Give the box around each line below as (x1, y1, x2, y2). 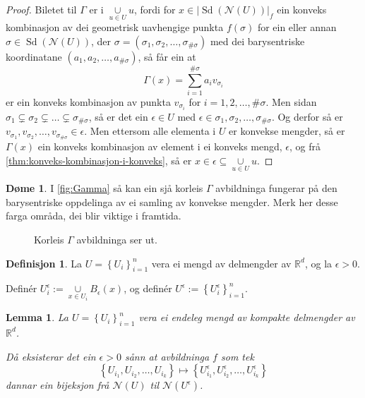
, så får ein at (138, 49, 196, 64)
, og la (304, 255, 333, 270)
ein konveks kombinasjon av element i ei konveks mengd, (37, 139, 282, 154)
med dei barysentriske (210, 33, 305, 48)
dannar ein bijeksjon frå (6, 378, 109, 392)
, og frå (289, 139, 321, 154)
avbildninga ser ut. (76, 231, 157, 246)
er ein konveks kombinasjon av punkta (6, 94, 171, 109)
